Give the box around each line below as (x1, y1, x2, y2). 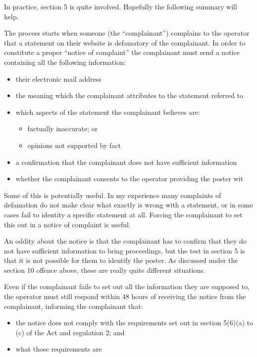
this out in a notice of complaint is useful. (4, 219, 131, 229)
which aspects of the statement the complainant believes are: (15, 106, 200, 117)
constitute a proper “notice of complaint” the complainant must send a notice (4, 47, 240, 57)
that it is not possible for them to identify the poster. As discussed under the (4, 255, 238, 265)
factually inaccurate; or (27, 123, 98, 134)
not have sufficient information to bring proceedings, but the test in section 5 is (4, 245, 245, 255)
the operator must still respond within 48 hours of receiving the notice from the (4, 291, 246, 302)
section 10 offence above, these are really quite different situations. (4, 264, 206, 275)
